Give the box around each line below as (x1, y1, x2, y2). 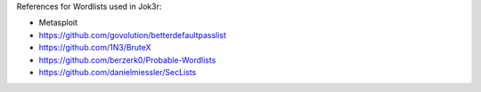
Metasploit (38, 18, 78, 28)
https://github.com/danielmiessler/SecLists (38, 66, 197, 77)
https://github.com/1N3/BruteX (38, 42, 151, 53)
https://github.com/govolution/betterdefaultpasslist (38, 29, 227, 40)
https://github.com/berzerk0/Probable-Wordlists (38, 54, 216, 65)
